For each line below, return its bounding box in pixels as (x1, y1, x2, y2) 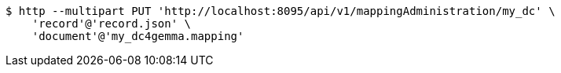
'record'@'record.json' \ (31, 17, 192, 30)
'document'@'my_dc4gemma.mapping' (31, 30, 244, 42)
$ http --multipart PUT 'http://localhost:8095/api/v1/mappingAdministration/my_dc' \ (5, 5, 555, 17)
